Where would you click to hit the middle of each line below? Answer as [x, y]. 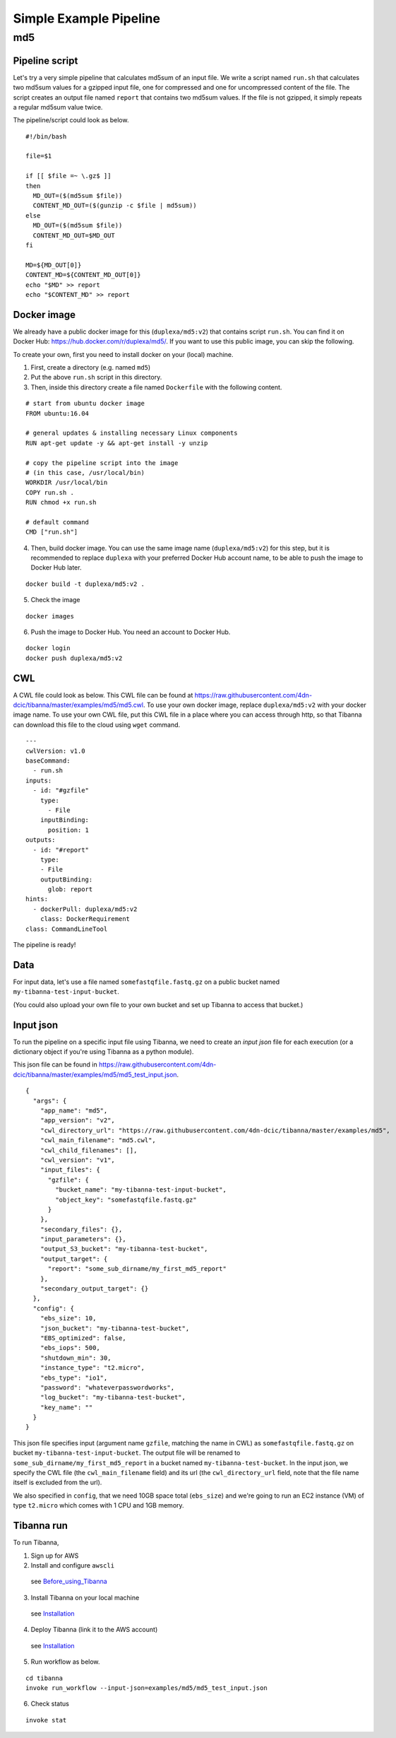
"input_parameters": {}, [83, 1239]
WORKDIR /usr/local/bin [67, 483]
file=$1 [39, 156]
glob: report [70, 889]
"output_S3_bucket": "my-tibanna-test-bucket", [124, 1249]
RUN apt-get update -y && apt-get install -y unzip [117, 443]
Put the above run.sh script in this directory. [96, 377]
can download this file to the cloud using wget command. [97, 724]
